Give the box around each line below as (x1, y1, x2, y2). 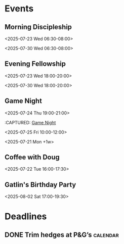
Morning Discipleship (4, 23, 72, 31)
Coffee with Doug (4, 153, 60, 161)
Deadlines (4, 211, 47, 222)
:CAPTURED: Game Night (4, 119, 56, 125)
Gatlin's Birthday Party (4, 180, 76, 189)
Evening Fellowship (4, 60, 66, 68)
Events (4, 3, 34, 14)
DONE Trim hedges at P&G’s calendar (4, 231, 119, 239)
